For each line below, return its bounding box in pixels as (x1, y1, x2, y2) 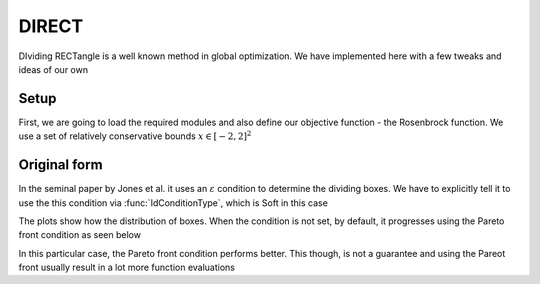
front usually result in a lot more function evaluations (18, 261, 235, 274)
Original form (18, 156, 104, 174)
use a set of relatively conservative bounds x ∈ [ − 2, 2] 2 (18, 129, 252, 142)
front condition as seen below (18, 229, 142, 241)
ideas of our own (18, 63, 89, 75)
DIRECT (18, 15, 84, 37)
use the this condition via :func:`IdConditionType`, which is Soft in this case (18, 196, 329, 209)
